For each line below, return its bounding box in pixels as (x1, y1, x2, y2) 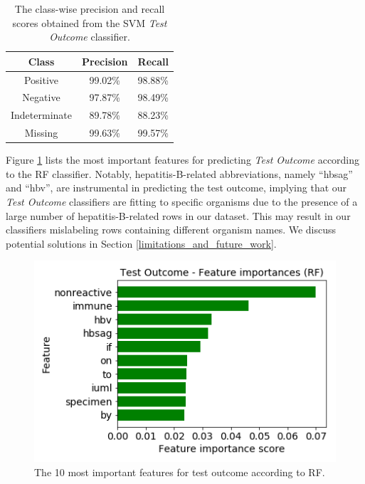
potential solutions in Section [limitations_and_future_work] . (6, 236, 277, 251)
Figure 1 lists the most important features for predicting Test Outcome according (6, 152, 360, 167)
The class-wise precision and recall (14, 1, 165, 16)
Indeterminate (11, 107, 72, 122)
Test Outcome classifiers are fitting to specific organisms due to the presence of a (6, 194, 358, 209)
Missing (24, 125, 58, 140)
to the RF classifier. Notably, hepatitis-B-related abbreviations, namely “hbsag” (6, 166, 353, 181)
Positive (23, 72, 59, 87)
